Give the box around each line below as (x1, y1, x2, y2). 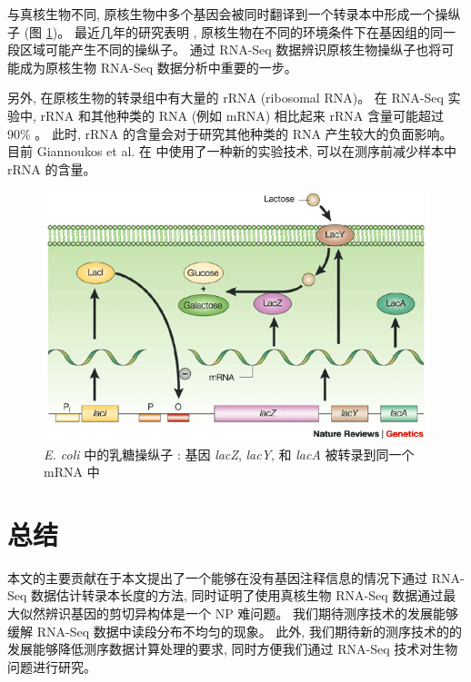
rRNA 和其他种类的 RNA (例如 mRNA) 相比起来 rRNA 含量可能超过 (40, 105, 444, 124)
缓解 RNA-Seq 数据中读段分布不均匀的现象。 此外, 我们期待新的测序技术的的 (7, 621, 462, 640)
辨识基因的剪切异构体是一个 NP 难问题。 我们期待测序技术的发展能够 (45, 604, 459, 623)
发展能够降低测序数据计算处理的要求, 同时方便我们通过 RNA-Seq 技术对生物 (7, 639, 458, 658)
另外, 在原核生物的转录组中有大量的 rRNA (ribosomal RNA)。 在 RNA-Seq (7, 88, 444, 107)
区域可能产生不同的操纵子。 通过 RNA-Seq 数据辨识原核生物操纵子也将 (19, 40, 442, 59)
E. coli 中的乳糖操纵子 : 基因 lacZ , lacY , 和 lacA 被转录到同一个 (44, 444, 415, 463)
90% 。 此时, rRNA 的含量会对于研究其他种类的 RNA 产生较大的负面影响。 (7, 124, 453, 143)
